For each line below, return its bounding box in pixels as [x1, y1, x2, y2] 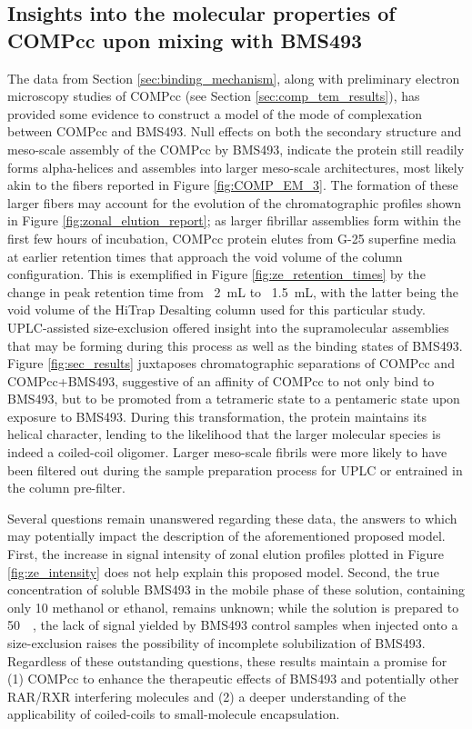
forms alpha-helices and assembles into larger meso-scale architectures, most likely [7, 157, 465, 176]
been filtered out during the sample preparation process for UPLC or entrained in [7, 460, 463, 479]
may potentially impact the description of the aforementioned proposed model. [7, 526, 446, 545]
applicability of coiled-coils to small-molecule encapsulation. [7, 704, 340, 724]
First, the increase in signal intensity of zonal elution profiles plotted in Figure [7, 544, 445, 564]
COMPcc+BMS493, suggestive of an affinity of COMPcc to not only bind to [7, 371, 435, 390]
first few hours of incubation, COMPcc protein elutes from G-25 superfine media [7, 228, 457, 247]
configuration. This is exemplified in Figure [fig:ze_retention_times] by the [7, 265, 426, 284]
